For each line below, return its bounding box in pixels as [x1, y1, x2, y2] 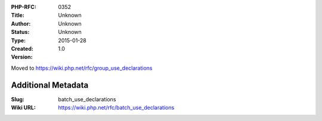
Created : [11, 45, 34, 52]
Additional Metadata [11, 80, 89, 90]
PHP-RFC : [11, 4, 37, 10]
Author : [11, 20, 31, 27]
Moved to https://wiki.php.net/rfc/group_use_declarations [11, 64, 153, 72]
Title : [11, 12, 25, 19]
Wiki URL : [11, 104, 36, 111]
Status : [11, 29, 30, 36]
